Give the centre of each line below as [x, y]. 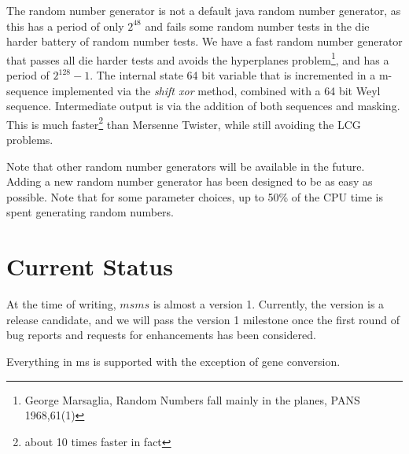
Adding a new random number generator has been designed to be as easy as [190, 181]
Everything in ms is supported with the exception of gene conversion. [173, 361]
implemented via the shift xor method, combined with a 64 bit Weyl [216, 90]
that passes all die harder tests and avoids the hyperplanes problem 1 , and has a [198, 58]
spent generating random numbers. [90, 212]
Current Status [90, 266]
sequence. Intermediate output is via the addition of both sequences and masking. [203, 106]
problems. [30, 140]
